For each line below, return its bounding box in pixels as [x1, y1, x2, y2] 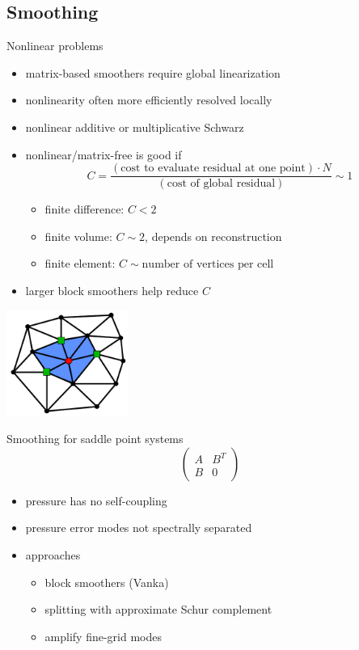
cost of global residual [167, 178, 276, 190]
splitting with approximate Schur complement [44, 601, 272, 618]
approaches [25, 547, 81, 563]
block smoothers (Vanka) [44, 573, 169, 590]
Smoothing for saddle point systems [6, 430, 184, 447]
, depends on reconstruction [145, 227, 282, 244]
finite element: [44, 255, 116, 272]
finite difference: [44, 200, 125, 217]
